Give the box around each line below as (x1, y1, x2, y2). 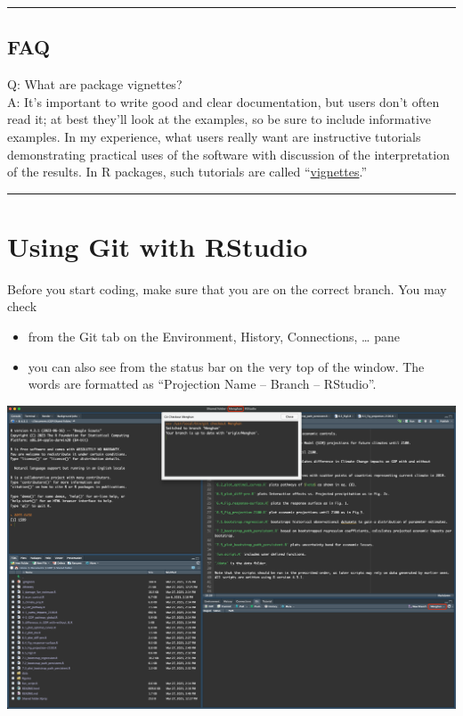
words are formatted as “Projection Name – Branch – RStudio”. (28, 374, 377, 393)
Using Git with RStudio (7, 227, 308, 264)
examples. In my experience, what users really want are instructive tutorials (7, 127, 421, 145)
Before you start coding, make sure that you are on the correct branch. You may (7, 279, 447, 298)
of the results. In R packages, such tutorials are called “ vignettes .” (7, 162, 368, 181)
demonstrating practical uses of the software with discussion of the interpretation (7, 144, 450, 163)
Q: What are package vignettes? (7, 75, 183, 94)
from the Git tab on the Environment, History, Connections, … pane (28, 327, 400, 346)
